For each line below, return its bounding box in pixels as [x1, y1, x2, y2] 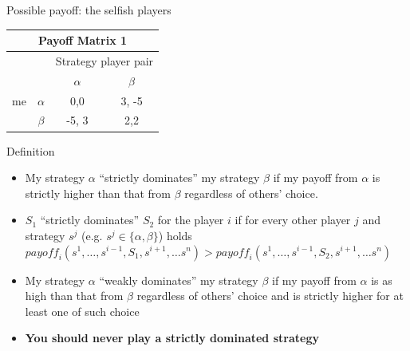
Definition [6, 142, 55, 159]
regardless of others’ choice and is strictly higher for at [136, 287, 404, 304]
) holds [158, 227, 192, 243]
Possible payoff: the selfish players [6, 2, 171, 18]
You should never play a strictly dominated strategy [25, 329, 319, 346]
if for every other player [235, 211, 351, 228]
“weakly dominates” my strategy [99, 271, 258, 288]
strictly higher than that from [25, 184, 171, 201]
